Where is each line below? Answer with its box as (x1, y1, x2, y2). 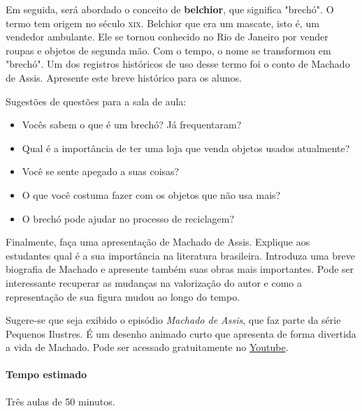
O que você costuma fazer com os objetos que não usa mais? (22, 187, 281, 202)
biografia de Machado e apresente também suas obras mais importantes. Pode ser (6, 262, 354, 276)
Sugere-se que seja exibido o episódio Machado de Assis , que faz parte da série (6, 313, 341, 327)
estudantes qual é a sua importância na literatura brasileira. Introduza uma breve (6, 248, 355, 262)
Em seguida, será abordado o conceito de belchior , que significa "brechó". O (6, 2, 334, 16)
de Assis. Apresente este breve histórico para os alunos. (6, 70, 242, 84)
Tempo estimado (6, 367, 87, 382)
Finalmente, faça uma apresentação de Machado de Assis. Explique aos (6, 234, 310, 249)
